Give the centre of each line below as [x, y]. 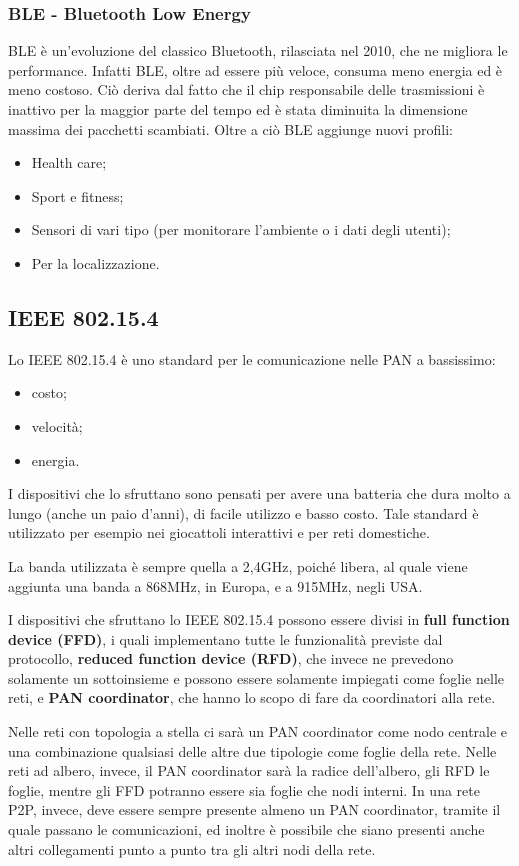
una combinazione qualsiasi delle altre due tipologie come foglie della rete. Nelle [252, 750]
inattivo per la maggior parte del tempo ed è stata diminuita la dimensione [238, 109]
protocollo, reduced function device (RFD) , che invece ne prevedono [231, 658]
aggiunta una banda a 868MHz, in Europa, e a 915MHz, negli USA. [215, 585]
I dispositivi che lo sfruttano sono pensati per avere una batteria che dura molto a [259, 493]
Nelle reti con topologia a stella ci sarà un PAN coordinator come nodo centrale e [258, 731]
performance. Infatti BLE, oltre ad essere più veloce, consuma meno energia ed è [255, 69]
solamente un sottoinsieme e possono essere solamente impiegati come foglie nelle [256, 677]
